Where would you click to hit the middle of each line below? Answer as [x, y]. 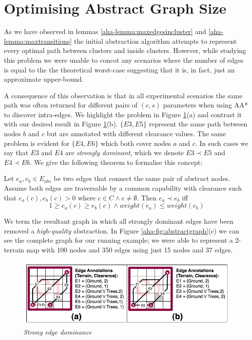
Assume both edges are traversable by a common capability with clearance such [123, 188]
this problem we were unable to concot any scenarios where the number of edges [124, 60]
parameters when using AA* [205, 105]
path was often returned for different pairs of [71, 105]
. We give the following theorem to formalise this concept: [116, 162]
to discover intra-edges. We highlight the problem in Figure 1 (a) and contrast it [123, 114]
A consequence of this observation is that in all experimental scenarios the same [123, 95]
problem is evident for [37, 143]
